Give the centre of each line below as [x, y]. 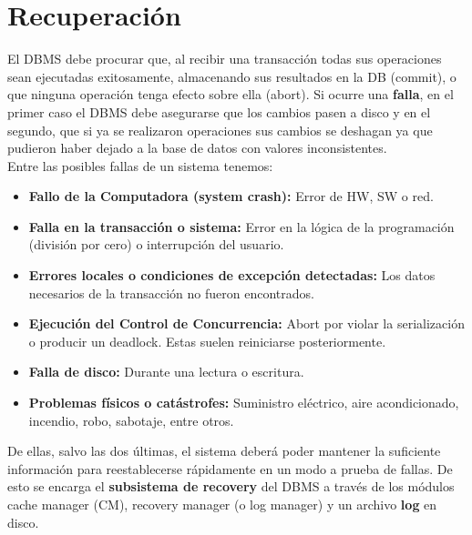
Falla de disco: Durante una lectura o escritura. [166, 372]
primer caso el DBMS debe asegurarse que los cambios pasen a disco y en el [219, 111]
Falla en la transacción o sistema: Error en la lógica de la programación [241, 226]
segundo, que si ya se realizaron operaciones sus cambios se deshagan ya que [220, 130]
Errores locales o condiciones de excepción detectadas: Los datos [232, 275]
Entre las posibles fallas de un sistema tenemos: [140, 165]
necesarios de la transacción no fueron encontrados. [171, 293]
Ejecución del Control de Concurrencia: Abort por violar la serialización [246, 323]
